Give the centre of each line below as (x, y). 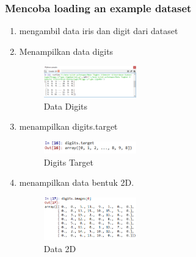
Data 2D (60, 248)
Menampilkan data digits (66, 51)
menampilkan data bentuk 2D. (77, 182)
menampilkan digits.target (68, 126)
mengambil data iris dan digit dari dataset (99, 31)
